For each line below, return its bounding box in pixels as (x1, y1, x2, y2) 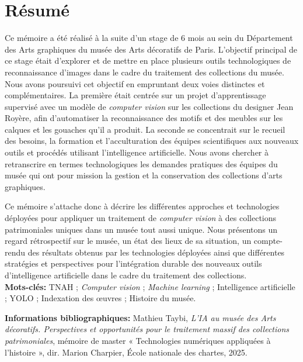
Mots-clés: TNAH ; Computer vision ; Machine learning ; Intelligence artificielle (5, 280, 295, 292)
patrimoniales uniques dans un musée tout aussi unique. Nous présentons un (5, 223, 278, 235)
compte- (253, 235, 283, 247)
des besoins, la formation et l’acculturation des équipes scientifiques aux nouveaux (5, 135, 299, 147)
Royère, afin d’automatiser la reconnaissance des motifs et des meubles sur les (5, 112, 283, 124)
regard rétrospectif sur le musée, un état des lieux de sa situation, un (5, 235, 252, 247)
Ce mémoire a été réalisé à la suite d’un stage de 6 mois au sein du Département (5, 32, 293, 44)
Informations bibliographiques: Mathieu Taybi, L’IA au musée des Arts (5, 311, 276, 323)
